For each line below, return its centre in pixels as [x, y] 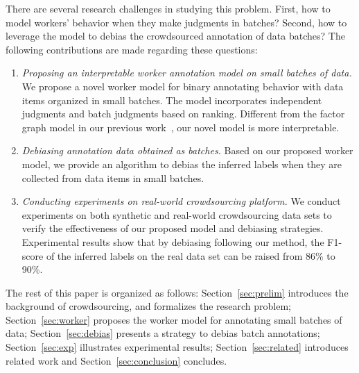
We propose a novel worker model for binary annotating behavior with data [183, 86]
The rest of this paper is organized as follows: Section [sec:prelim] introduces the [177, 292]
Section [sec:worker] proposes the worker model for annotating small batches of [174, 319]
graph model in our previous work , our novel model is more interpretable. [181, 127]
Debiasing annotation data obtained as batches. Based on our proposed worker [187, 150]
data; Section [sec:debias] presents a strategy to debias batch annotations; [163, 333]
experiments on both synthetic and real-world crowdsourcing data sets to [177, 214]
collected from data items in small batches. [113, 177]
